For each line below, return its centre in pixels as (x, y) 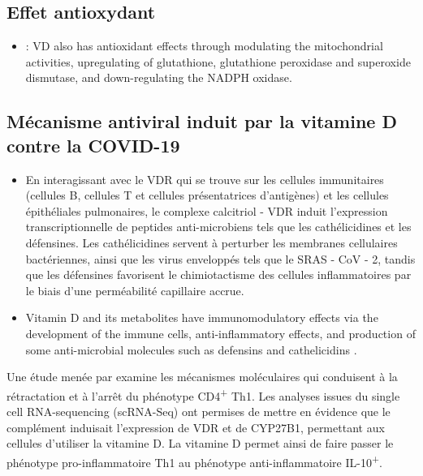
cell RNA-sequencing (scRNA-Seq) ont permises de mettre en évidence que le (199, 411)
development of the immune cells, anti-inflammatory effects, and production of (220, 333)
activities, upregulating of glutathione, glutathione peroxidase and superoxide (218, 61)
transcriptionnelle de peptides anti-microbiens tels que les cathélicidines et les (218, 227)
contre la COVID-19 (93, 145)
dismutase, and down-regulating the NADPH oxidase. (159, 77)
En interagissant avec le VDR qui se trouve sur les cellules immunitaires (205, 179)
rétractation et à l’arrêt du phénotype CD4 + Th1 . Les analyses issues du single (203, 394)
